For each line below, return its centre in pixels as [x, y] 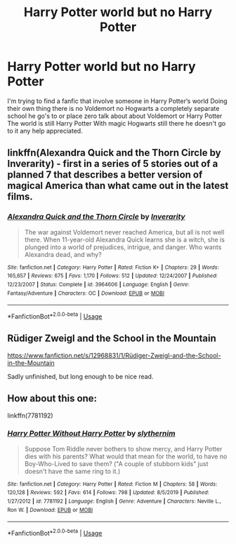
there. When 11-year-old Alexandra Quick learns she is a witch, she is [124, 239]
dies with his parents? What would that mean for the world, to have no [126, 456]
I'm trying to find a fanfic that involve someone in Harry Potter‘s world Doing [117, 101]
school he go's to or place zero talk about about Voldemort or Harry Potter [115, 116]
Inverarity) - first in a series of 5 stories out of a [113, 164]
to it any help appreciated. [45, 131]
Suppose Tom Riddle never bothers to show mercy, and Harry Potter [123, 449]
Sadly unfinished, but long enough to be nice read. [80, 376]
